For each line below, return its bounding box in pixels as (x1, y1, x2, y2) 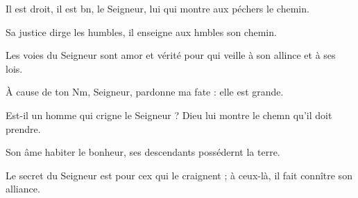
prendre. (6, 121, 41, 136)
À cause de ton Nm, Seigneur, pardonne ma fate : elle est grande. (6, 84, 284, 99)
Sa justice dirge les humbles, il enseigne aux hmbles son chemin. (6, 24, 277, 39)
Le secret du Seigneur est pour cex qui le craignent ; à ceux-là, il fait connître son (6, 168, 352, 182)
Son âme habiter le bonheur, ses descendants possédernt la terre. (6, 145, 280, 159)
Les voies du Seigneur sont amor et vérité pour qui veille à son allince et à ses (6, 48, 336, 62)
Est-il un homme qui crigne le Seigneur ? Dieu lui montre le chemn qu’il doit (6, 107, 332, 122)
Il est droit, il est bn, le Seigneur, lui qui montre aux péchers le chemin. (6, 1, 309, 15)
